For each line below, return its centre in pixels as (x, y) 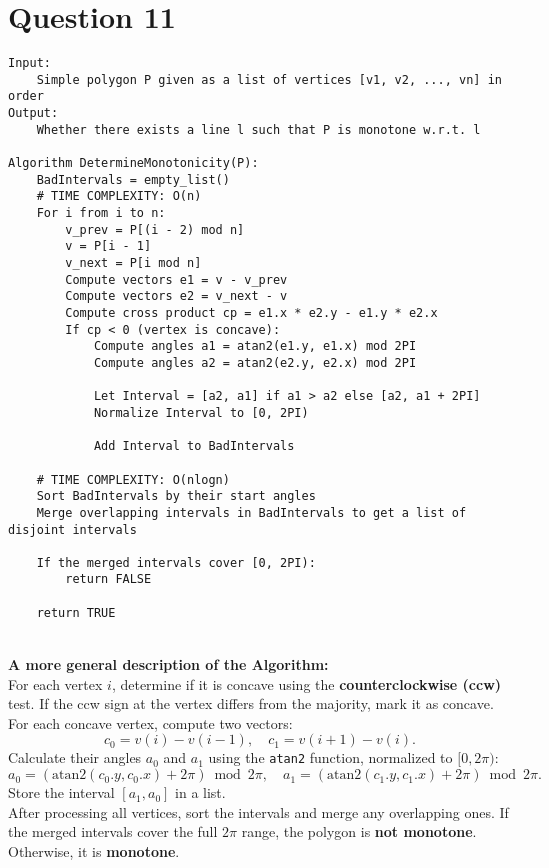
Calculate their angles (75, 757)
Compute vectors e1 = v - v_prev (176, 279)
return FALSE (108, 579)
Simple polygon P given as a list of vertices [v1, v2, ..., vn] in (269, 79)
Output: (33, 113)
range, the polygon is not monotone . (359, 831)
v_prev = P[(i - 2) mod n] (155, 229)
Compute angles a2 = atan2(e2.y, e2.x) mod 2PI (255, 362)
